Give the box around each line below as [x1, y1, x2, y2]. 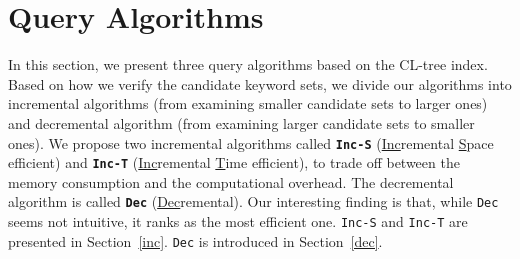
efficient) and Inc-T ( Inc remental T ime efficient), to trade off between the [8, 152, 460, 173]
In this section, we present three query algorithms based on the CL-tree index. [8, 54, 488, 75]
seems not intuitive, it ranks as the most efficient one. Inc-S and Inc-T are [8, 211, 468, 232]
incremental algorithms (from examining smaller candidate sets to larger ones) [8, 93, 488, 114]
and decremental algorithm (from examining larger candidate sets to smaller [8, 112, 475, 133]
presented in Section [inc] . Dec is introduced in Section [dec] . [8, 230, 383, 251]
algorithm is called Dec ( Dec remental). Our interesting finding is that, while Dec [8, 191, 499, 212]
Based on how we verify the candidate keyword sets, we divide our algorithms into [8, 73, 512, 94]
